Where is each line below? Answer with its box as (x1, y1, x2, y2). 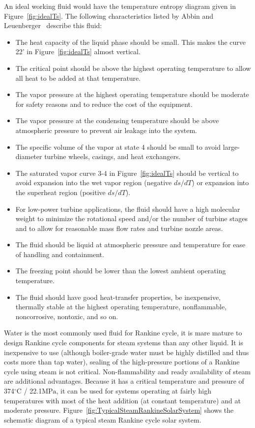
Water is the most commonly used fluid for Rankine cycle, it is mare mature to (4, 328, 242, 338)
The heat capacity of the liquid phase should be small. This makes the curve (15, 36, 246, 47)
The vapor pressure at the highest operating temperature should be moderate (15, 89, 249, 99)
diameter (15, 151, 42, 162)
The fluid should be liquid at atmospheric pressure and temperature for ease (15, 239, 246, 250)
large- (223, 141, 240, 152)
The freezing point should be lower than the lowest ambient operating (15, 265, 226, 276)
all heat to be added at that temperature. (15, 72, 141, 83)
